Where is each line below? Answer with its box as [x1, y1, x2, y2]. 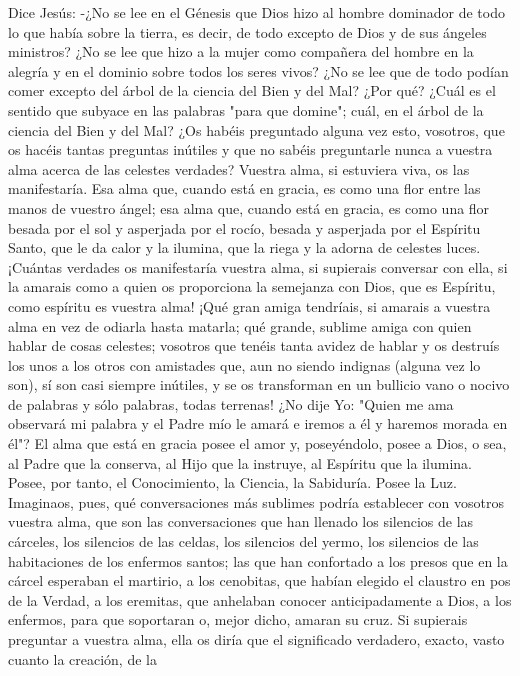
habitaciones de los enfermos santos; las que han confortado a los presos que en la [8, 550, 508, 571]
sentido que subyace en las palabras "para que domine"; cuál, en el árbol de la [8, 99, 484, 120]
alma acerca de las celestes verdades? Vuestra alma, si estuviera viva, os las [8, 158, 470, 179]
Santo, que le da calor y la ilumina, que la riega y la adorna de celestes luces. [8, 237, 481, 258]
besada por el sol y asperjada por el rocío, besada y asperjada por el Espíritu [8, 217, 481, 238]
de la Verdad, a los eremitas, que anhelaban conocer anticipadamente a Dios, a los [8, 589, 512, 610]
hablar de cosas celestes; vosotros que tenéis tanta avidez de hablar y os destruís [8, 335, 500, 356]
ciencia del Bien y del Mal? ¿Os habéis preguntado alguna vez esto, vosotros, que [8, 119, 505, 140]
